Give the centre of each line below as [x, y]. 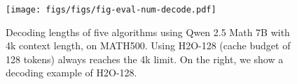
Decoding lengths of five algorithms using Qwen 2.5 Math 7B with [148, 32]
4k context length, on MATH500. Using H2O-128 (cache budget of [148, 45]
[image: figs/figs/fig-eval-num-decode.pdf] [111, 10]
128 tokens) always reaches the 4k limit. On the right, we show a [145, 59]
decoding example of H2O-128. [71, 73]
